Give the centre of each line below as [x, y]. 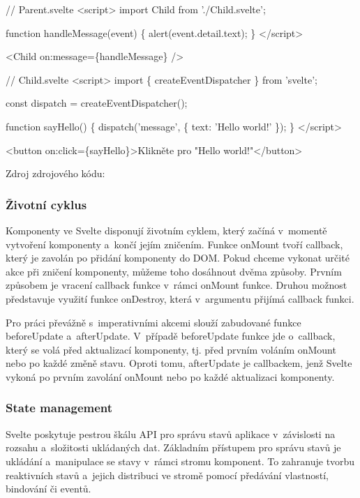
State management [59, 408]
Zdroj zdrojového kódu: [55, 173]
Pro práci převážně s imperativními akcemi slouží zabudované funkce [153, 322]
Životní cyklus [46, 204]
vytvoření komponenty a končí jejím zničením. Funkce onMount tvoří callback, [174, 244]
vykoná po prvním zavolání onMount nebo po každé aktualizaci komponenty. [170, 376]
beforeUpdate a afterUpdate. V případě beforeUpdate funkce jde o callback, [171, 336]
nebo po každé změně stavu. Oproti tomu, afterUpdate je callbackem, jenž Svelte [179, 363]
